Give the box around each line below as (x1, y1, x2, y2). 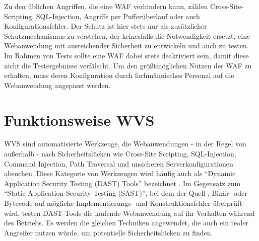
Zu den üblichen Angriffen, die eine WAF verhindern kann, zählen (4, 1, 208, 11)
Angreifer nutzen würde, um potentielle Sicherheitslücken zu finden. (4, 227, 213, 237)
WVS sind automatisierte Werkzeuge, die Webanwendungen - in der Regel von (4, 138, 246, 149)
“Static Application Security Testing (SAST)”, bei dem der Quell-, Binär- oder (4, 188, 247, 198)
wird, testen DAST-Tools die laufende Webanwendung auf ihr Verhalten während (4, 207, 255, 218)
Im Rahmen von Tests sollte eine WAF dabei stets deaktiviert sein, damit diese (4, 50, 249, 60)
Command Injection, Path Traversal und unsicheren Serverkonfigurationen (4, 158, 233, 169)
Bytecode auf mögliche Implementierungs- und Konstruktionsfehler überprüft (4, 198, 242, 208)
